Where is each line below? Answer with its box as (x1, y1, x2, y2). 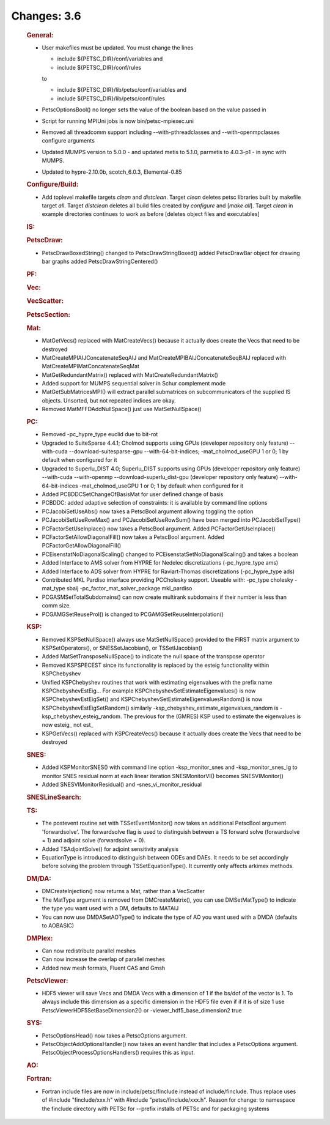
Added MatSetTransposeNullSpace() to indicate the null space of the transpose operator (42, 653, 265, 660)
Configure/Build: (26, 180, 79, 189)
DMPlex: (26, 934, 53, 942)
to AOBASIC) (42, 921, 75, 929)
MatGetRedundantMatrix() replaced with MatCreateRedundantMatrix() (42, 371, 218, 379)
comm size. (42, 602, 71, 609)
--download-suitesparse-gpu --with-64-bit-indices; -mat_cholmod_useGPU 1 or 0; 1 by (68, 448, 289, 455)
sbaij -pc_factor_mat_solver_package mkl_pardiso (66, 585, 193, 592)
